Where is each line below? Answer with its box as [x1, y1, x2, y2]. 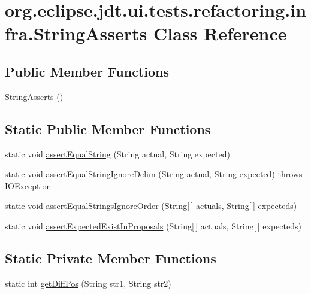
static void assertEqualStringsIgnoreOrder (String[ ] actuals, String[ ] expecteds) [5, 199, 297, 212]
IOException [5, 179, 52, 192]
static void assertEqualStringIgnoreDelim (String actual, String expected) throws [5, 168, 303, 180]
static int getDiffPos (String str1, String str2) [5, 277, 171, 289]
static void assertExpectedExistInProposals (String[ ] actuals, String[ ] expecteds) [5, 219, 301, 232]
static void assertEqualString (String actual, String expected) [5, 147, 230, 160]
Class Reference [153, 21, 287, 46]
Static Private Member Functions [5, 248, 216, 267]
